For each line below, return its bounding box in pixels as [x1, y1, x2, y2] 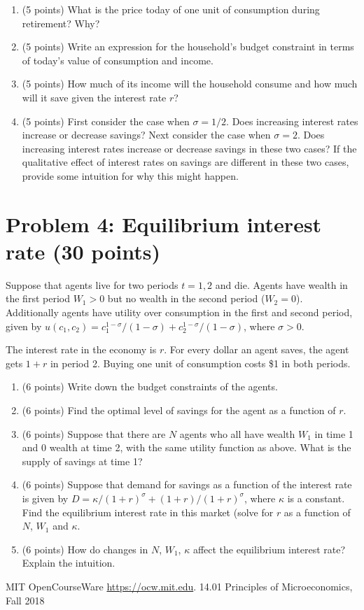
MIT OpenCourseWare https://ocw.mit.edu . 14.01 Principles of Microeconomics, [6, 579, 353, 593]
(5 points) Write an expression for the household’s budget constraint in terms [22, 39, 354, 54]
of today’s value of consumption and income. [22, 52, 213, 67]
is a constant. [287, 490, 345, 505]
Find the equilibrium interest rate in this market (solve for [22, 504, 274, 519]
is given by [22, 490, 69, 505]
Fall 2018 [6, 593, 45, 607]
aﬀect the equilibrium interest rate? [192, 541, 346, 556]
